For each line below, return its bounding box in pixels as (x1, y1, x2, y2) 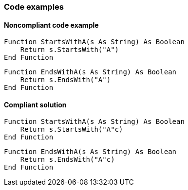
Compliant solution (4, 100, 67, 109)
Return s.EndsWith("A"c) (20, 155, 115, 164)
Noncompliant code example (4, 20, 99, 29)
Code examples (4, 2, 64, 12)
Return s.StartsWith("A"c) (20, 125, 123, 134)
